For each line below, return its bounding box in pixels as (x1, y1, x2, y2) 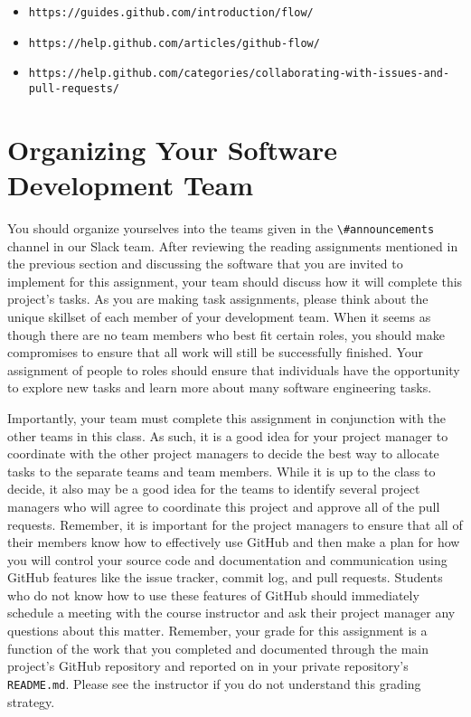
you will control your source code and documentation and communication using (7, 550, 447, 569)
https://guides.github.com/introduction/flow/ (28, 6, 314, 19)
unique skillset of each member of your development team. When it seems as (7, 307, 431, 325)
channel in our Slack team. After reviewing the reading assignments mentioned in (7, 236, 458, 255)
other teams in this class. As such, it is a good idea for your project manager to (7, 426, 448, 445)
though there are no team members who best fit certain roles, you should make (7, 325, 445, 344)
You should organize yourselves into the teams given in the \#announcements (7, 218, 435, 237)
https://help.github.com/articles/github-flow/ (28, 36, 320, 50)
